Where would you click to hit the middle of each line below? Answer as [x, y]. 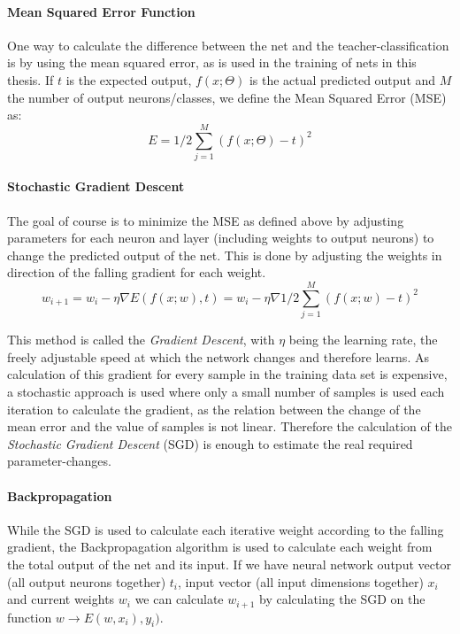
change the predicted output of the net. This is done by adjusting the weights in [225, 255]
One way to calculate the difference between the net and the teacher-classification [228, 45]
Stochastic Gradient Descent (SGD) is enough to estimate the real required [210, 443]
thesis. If [31, 79]
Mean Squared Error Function [101, 11]
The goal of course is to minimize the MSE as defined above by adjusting [206, 220]
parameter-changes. [59, 461]
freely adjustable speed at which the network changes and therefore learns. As [218, 356]
